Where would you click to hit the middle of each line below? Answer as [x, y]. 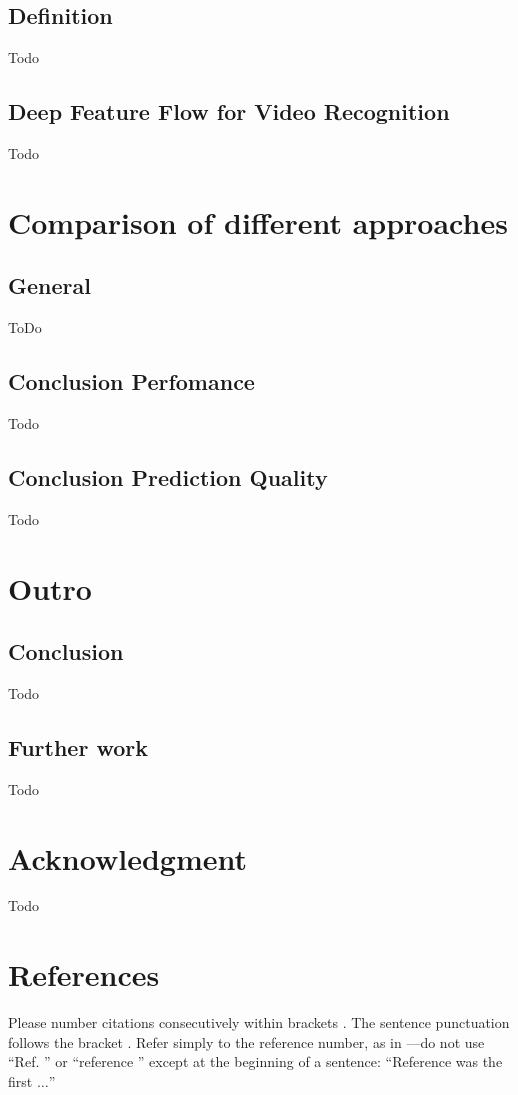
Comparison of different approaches [258, 221]
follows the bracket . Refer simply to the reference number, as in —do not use [246, 1041]
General [49, 285]
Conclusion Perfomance [131, 381]
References [84, 974]
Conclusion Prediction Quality [168, 476]
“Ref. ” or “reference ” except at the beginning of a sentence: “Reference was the [255, 1061]
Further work [78, 746]
